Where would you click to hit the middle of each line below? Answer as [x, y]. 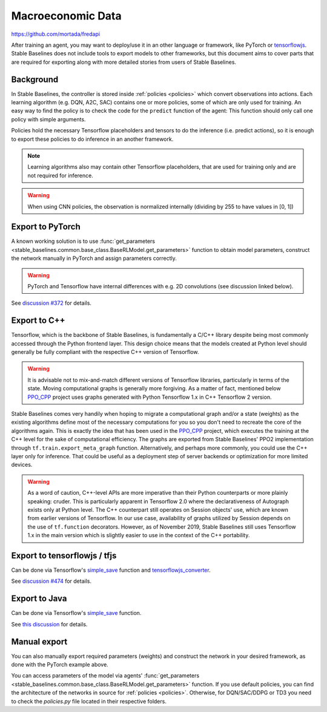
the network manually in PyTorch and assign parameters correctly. [94, 259]
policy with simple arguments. [48, 119]
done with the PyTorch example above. [60, 664]
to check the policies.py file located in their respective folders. [89, 701]
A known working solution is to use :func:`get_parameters [83, 241]
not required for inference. [60, 175]
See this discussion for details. [49, 624]
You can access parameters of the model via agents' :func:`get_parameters [105, 676]
